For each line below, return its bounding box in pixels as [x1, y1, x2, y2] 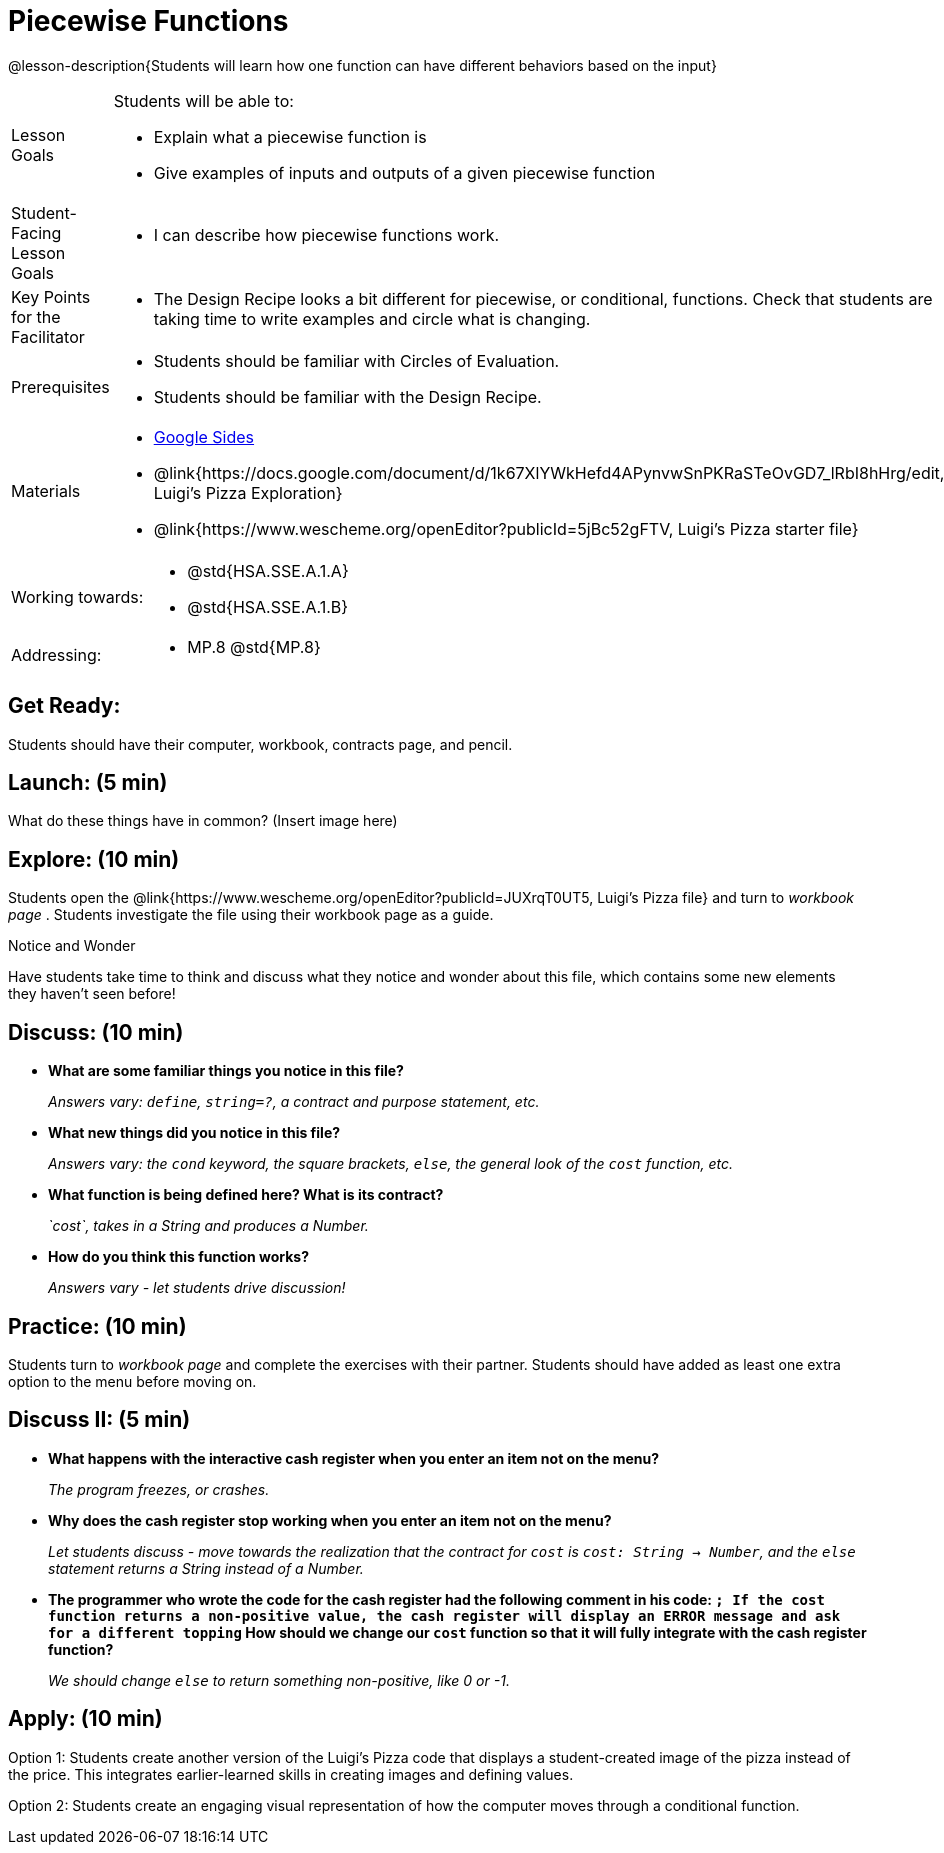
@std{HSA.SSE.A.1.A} [187, 560, 349, 581]
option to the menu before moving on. [8, 1372, 257, 1390]
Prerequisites [11, 376, 110, 397]
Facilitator [11, 326, 85, 347]
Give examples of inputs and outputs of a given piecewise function [153, 162, 656, 183]
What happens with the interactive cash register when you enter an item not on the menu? [48, 1449, 660, 1467]
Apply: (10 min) [8, 1706, 163, 1732]
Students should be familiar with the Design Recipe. [153, 386, 542, 407]
